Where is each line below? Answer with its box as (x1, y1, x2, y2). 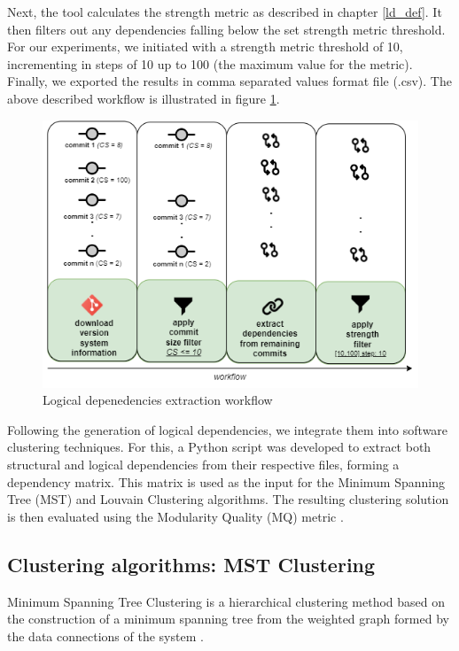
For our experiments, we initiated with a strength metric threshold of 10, (7, 37, 403, 56)
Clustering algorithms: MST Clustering (7, 550, 376, 577)
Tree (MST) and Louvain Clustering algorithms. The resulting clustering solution (7, 490, 449, 508)
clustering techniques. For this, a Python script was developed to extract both (7, 438, 432, 456)
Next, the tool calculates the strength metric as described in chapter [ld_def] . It (7, 3, 442, 20)
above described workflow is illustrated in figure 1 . (7, 89, 280, 107)
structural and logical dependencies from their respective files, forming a (7, 455, 400, 474)
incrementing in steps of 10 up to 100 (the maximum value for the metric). (7, 54, 413, 73)
